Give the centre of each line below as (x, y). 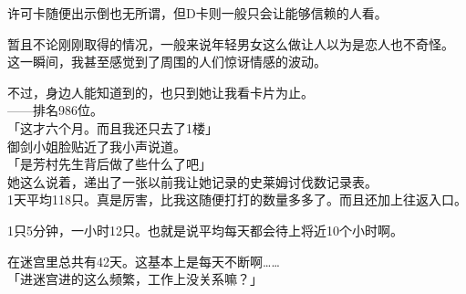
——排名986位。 (55, 110)
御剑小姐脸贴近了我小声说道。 (97, 146)
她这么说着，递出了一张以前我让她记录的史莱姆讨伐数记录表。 (192, 181)
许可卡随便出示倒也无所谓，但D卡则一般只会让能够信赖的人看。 (197, 13)
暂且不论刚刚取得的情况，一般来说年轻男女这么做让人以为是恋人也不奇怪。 (231, 43)
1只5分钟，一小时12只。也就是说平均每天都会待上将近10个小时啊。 (205, 230)
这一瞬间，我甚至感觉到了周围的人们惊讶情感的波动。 (167, 62)
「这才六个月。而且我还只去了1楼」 (113, 127)
